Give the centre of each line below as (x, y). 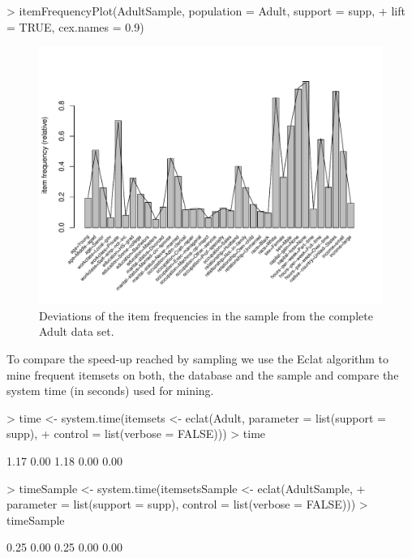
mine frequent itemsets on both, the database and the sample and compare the (203, 374)
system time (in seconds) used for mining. (110, 391)
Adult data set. (77, 331)
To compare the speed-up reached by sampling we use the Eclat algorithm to (198, 358)
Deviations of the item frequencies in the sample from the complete (206, 315)
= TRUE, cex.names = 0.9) (75, 26)
